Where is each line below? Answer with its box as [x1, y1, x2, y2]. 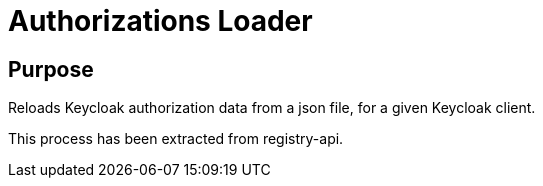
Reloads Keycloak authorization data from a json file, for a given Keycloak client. [8, 99, 536, 117]
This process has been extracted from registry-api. [8, 130, 344, 148]
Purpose [8, 56, 94, 82]
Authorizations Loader [8, 4, 313, 38]
